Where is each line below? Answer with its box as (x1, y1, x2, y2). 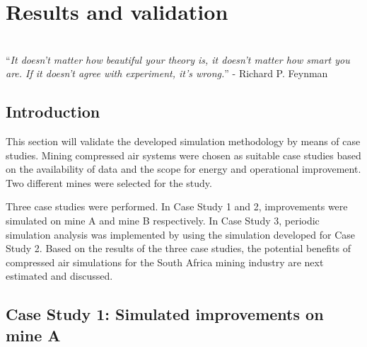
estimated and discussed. (6, 268, 113, 283)
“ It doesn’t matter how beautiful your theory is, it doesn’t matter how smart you (6, 52, 350, 67)
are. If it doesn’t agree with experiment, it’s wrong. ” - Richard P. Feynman (6, 66, 328, 81)
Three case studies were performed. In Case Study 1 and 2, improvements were (6, 199, 348, 214)
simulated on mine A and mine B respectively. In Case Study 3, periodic (6, 213, 320, 228)
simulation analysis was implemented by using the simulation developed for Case (6, 227, 356, 241)
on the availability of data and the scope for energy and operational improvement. (6, 161, 361, 176)
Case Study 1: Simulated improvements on (6, 303, 324, 325)
